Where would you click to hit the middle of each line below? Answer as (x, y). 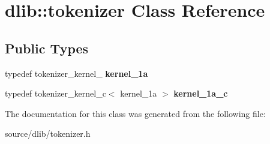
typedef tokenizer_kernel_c (55, 93)
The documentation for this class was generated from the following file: (135, 113)
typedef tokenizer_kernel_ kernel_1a (76, 73)
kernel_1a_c (201, 93)
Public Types (47, 48)
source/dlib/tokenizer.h (48, 133)
